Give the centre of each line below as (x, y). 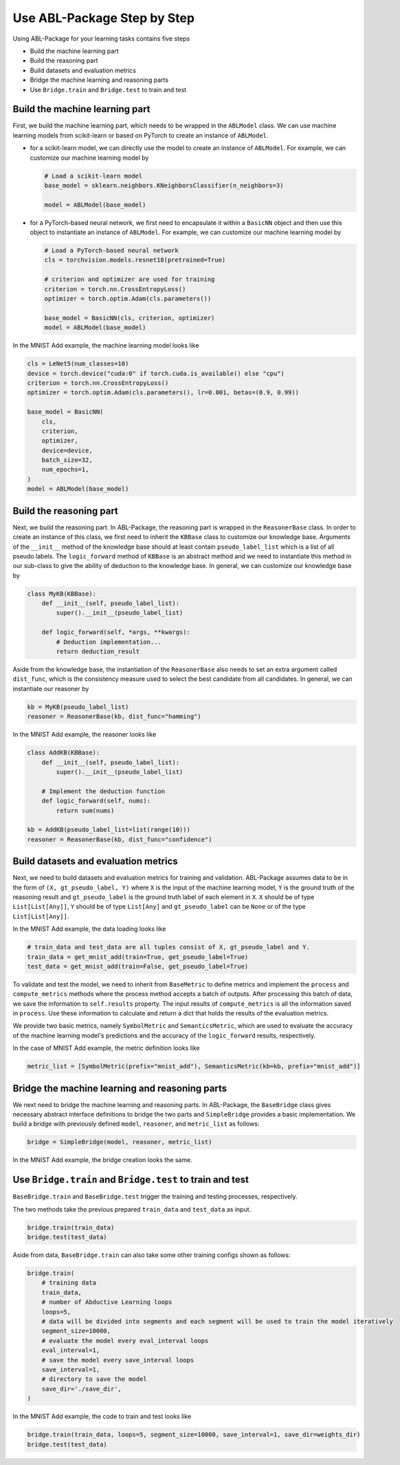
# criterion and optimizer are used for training (130, 280)
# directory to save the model (94, 1379)
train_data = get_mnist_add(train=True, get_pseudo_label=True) (138, 957)
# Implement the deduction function (103, 791)
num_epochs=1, (65, 470)
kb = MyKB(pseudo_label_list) (78, 707)
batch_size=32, (67, 460)
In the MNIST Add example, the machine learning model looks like (106, 346)
